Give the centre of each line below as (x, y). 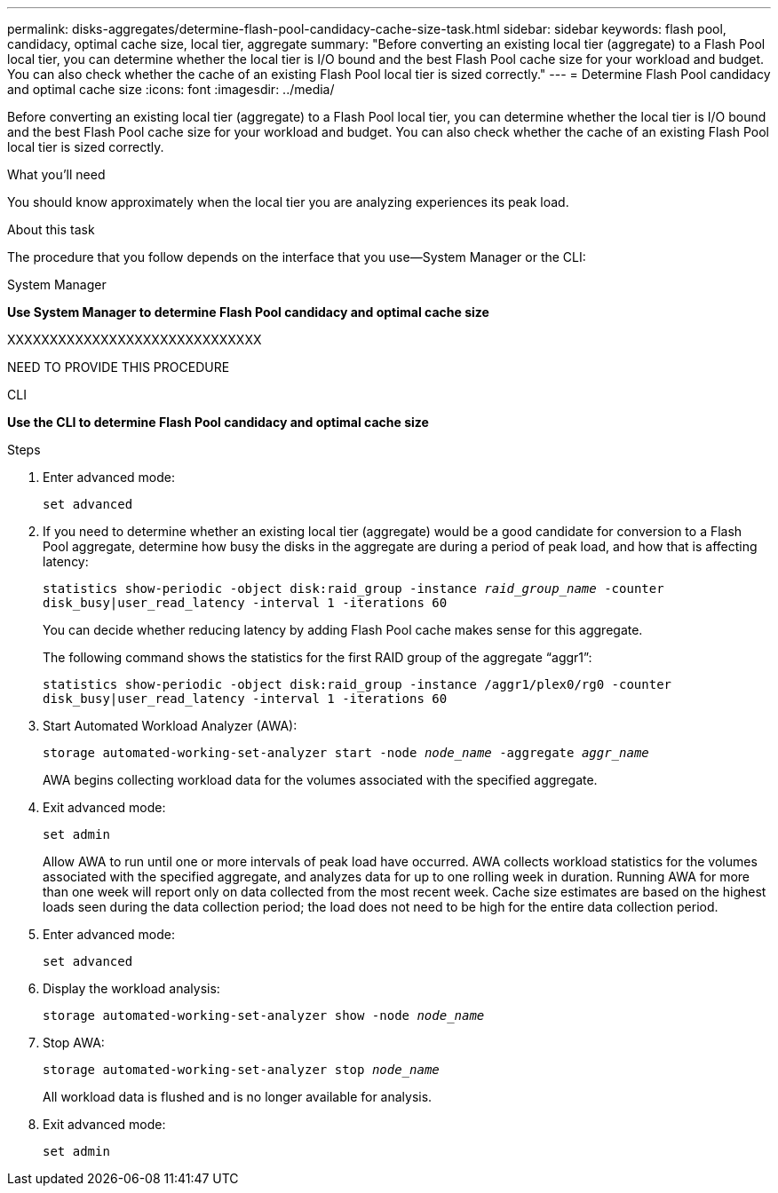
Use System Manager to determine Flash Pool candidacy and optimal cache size (248, 312)
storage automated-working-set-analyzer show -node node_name (264, 1015)
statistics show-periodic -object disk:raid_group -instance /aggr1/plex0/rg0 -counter (357, 684)
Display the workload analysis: (131, 988)
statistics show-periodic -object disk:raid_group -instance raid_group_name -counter (353, 589)
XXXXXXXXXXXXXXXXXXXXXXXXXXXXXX (135, 340)
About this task (51, 229)
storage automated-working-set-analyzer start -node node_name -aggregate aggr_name (346, 753)
